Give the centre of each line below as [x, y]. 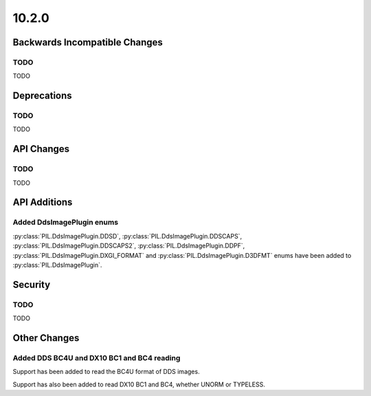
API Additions [43, 202]
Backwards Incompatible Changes [88, 42]
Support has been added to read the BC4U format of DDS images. [106, 372]
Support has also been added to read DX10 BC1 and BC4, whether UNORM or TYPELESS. [139, 384]
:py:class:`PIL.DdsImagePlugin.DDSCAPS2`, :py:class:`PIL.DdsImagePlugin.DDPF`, [129, 246]
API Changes [41, 149]
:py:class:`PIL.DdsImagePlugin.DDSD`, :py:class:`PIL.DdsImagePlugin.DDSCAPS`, [127, 236]
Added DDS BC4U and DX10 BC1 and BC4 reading [97, 357]
